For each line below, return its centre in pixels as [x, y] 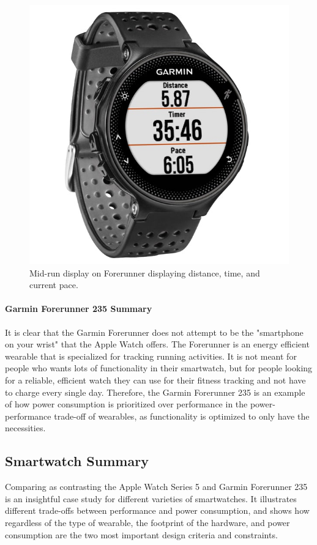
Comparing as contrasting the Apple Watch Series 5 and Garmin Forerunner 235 [156, 487]
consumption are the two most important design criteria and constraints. [141, 534]
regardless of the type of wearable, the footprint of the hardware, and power [147, 522]
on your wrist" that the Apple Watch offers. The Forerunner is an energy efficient [157, 344]
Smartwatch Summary [77, 461]
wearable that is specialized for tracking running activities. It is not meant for [151, 356]
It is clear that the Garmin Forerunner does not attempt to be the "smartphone [154, 332]
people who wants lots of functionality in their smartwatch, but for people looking [159, 368]
